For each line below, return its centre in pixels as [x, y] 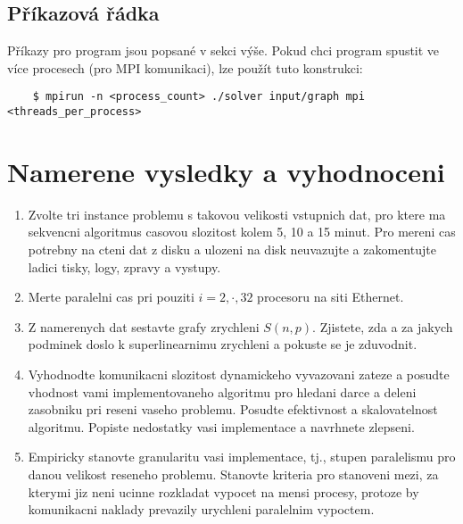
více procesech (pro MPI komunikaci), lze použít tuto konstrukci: [185, 67]
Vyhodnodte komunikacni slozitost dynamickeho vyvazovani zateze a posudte [239, 374]
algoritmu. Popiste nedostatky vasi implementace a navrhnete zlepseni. [221, 426]
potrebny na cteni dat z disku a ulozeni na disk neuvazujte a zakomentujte [232, 250]
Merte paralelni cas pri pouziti [111, 297]
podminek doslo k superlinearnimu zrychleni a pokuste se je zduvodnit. [223, 344]
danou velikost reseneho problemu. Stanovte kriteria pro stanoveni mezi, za [233, 474]
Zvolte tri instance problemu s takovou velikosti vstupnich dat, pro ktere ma [237, 214]
